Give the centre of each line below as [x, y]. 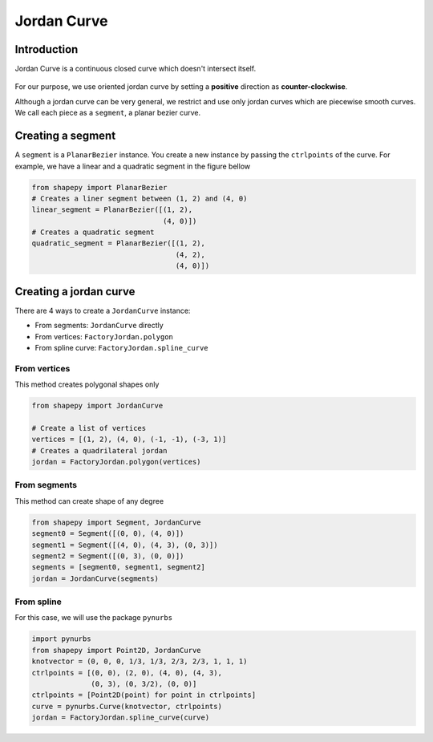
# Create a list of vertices [89, 428]
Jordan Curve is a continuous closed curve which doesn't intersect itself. [136, 69]
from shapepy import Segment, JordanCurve [116, 522]
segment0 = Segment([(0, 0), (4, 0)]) [108, 534]
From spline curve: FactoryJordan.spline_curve [121, 347]
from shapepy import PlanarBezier [99, 187]
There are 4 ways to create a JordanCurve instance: [103, 310]
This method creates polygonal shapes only [87, 384]
